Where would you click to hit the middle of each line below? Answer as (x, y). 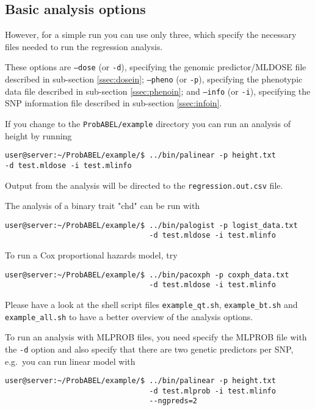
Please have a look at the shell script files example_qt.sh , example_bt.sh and (151, 304)
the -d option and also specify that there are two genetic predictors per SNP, (149, 349)
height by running (38, 135)
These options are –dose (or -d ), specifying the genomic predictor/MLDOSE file (156, 67)
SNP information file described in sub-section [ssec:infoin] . (114, 103)
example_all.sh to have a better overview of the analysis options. (129, 316)
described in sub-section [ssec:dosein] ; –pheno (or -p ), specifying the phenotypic (154, 79)
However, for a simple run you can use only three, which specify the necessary (151, 35)
